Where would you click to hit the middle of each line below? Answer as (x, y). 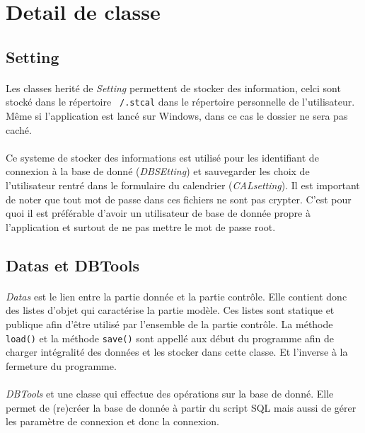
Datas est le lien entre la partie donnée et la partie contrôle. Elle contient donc (176, 296)
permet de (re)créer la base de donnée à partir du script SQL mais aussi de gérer (181, 407)
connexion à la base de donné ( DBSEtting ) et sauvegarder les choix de (158, 171)
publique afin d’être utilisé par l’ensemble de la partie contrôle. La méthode (169, 324)
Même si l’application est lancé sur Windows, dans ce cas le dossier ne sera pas (177, 116)
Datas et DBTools (73, 265)
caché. (19, 129)
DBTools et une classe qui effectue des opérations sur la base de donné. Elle (170, 393)
